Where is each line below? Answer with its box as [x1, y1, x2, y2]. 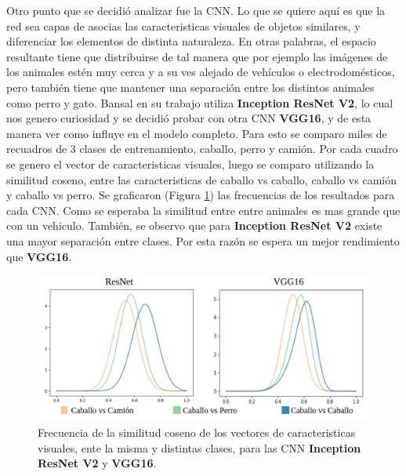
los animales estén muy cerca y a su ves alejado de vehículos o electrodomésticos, [6, 64, 395, 80]
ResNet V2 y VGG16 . [38, 455, 157, 471]
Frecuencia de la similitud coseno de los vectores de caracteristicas [38, 424, 356, 441]
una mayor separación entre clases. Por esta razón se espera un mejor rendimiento [6, 232, 400, 249]
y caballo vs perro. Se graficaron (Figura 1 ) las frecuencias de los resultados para [6, 187, 395, 203]
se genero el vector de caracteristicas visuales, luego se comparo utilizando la [6, 155, 375, 172]
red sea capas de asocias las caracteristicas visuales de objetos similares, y [6, 17, 361, 34]
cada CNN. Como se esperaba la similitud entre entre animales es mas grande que [6, 202, 401, 218]
